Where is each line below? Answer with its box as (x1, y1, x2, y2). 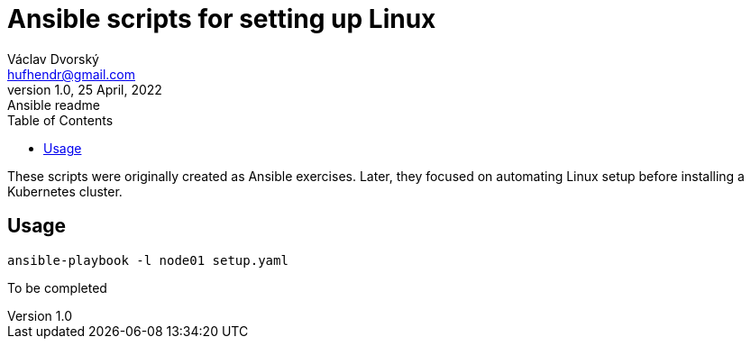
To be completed (7, 279, 107, 296)
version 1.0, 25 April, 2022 (7, 81, 162, 97)
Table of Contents (7, 112, 114, 128)
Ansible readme (7, 96, 100, 113)
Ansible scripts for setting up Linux (7, 4, 436, 34)
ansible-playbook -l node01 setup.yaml (7, 252, 288, 268)
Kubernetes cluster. (7, 183, 123, 199)
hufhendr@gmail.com (7, 66, 135, 82)
